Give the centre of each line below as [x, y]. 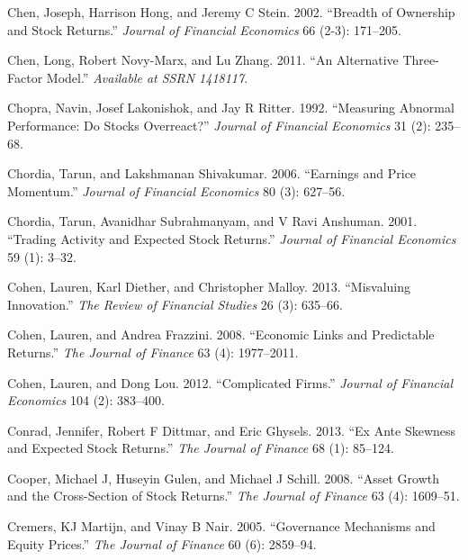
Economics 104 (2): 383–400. [86, 400]
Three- [421, 60]
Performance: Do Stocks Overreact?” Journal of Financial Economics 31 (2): [219, 125]
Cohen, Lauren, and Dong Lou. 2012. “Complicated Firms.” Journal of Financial [230, 382]
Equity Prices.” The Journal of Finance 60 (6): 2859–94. [162, 543]
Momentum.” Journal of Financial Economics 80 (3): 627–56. [176, 190]
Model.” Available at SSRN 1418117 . [147, 77]
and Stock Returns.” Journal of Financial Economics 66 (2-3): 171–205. [204, 29]
